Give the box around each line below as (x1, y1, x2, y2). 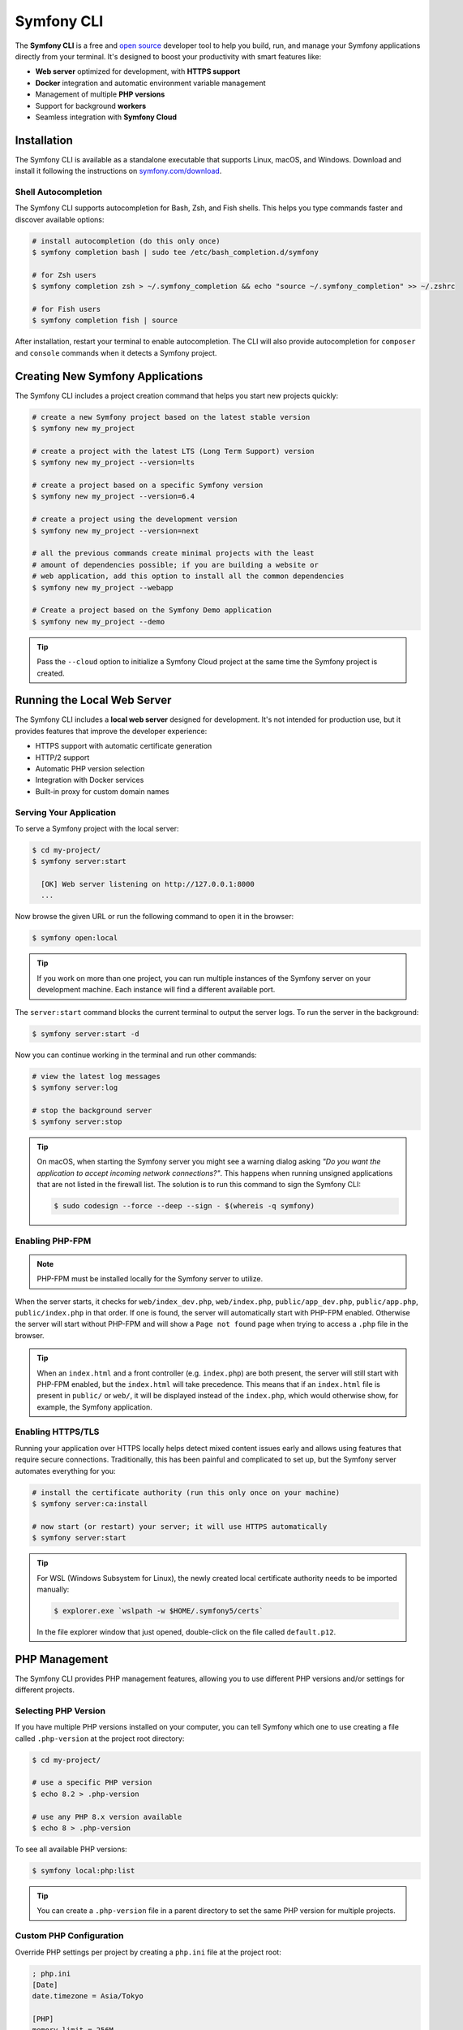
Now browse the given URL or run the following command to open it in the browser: (15, 912, 294, 922)
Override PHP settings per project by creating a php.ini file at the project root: (15, 1947, 281, 1957)
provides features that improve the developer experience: (15, 726, 208, 736)
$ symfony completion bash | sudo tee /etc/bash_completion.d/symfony (32, 248, 319, 257)
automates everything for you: (15, 1466, 116, 1475)
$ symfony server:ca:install (32, 1499, 148, 1508)
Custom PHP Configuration (15, 1930, 124, 1941)
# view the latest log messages (32, 1072, 161, 1081)
